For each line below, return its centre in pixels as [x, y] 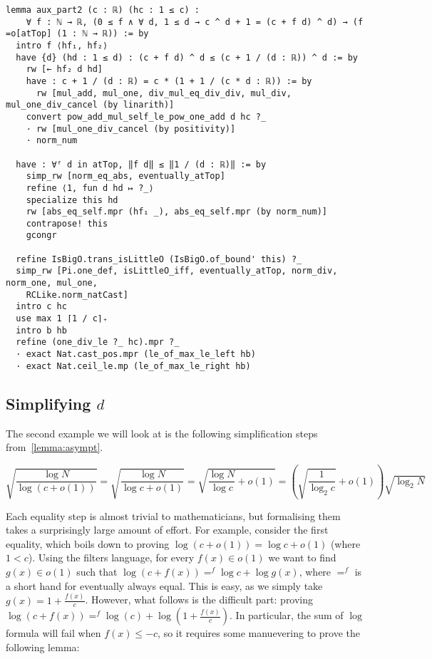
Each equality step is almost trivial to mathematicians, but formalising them [173, 515]
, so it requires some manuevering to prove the [259, 633]
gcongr [41, 235]
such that [97, 572]
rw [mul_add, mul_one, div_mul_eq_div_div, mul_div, [164, 93]
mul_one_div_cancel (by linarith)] [90, 105]
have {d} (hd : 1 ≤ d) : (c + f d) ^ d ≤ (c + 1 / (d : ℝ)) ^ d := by [187, 57]
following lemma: [43, 647]
